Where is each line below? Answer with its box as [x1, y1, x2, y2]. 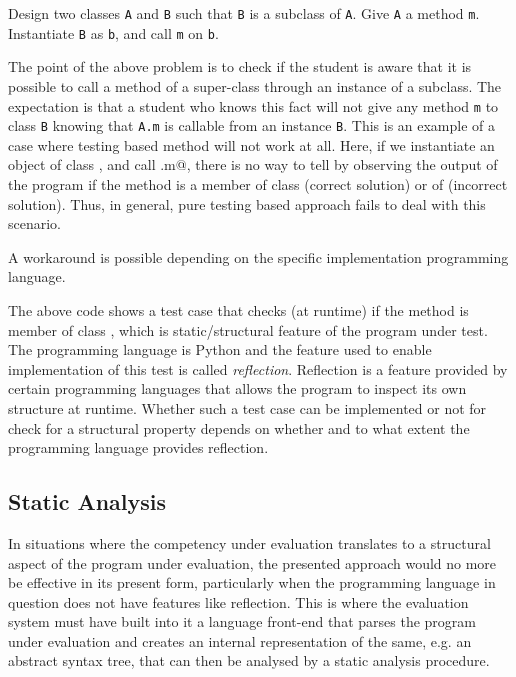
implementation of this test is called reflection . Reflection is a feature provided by [8, 358, 508, 379]
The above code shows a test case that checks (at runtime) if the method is [8, 299, 469, 320]
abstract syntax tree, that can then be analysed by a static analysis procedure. [8, 650, 490, 671]
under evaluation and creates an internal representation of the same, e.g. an [8, 630, 472, 651]
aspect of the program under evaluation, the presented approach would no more [8, 552, 497, 573]
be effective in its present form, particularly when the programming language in [8, 572, 496, 593]
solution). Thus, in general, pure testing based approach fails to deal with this [8, 193, 486, 214]
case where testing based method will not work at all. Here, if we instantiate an [8, 134, 495, 155]
